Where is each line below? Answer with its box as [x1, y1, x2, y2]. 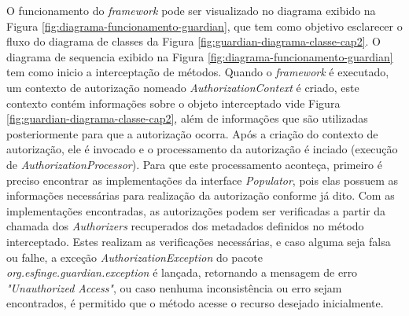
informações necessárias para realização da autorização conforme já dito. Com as [6, 187, 395, 204]
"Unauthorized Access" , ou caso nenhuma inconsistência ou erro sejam [6, 279, 342, 296]
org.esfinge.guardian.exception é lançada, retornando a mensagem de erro [6, 264, 358, 281]
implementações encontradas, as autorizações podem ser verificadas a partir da [6, 202, 386, 219]
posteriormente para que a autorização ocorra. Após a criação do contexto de [6, 125, 378, 141]
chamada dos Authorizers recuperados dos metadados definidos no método [6, 218, 364, 234]
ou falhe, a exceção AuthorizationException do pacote [6, 248, 263, 265]
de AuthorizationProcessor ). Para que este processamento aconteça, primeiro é [6, 156, 382, 172]
